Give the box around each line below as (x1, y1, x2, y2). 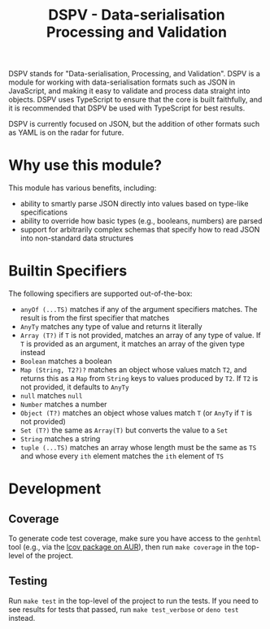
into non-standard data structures (20, 233, 134, 243)
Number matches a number (20, 400, 107, 410)
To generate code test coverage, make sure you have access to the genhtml (8, 534, 262, 544)
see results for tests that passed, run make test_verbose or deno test (8, 604, 239, 614)
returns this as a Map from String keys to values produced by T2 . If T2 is (20, 374, 259, 384)
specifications (20, 207, 67, 217)
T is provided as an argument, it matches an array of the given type (20, 339, 246, 349)
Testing (8, 575, 48, 588)
